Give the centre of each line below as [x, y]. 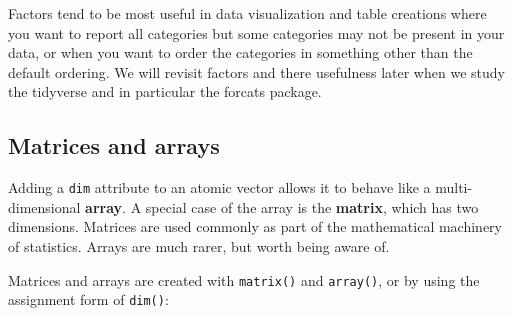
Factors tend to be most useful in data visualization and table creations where [247, 13]
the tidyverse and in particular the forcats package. [165, 91]
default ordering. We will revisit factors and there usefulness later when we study [256, 71]
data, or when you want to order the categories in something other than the [240, 52]
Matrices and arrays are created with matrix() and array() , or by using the [244, 279]
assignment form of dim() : [88, 299]
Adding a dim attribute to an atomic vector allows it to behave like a [219, 187]
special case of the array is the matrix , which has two [312, 206]
